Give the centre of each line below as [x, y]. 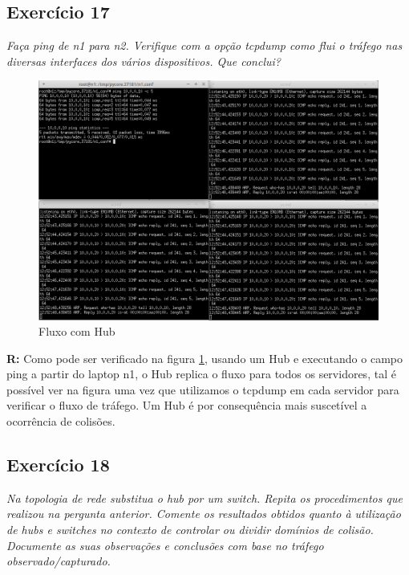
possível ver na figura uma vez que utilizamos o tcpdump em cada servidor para [203, 389]
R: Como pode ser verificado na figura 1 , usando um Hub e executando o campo [204, 358]
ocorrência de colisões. [61, 421]
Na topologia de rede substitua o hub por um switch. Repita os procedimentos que [204, 498]
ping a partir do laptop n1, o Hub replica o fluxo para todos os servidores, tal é [201, 374]
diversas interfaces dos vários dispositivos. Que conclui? [144, 61]
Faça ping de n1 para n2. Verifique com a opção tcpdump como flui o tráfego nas [204, 45]
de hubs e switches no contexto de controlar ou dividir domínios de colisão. [190, 530]
